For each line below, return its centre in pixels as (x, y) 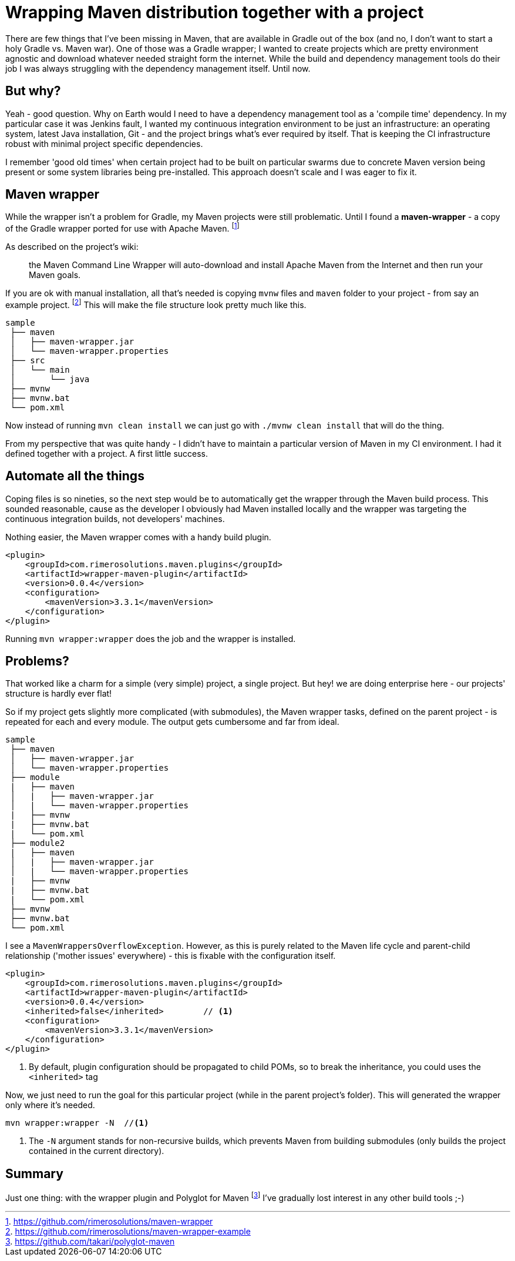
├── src (28, 360)
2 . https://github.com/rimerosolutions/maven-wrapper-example (128, 1231)
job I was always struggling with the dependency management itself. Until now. (158, 68)
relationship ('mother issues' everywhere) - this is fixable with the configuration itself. (171, 956)
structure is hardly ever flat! (59, 694)
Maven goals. (55, 275)
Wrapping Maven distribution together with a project (215, 12)
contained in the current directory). (97, 1151)
